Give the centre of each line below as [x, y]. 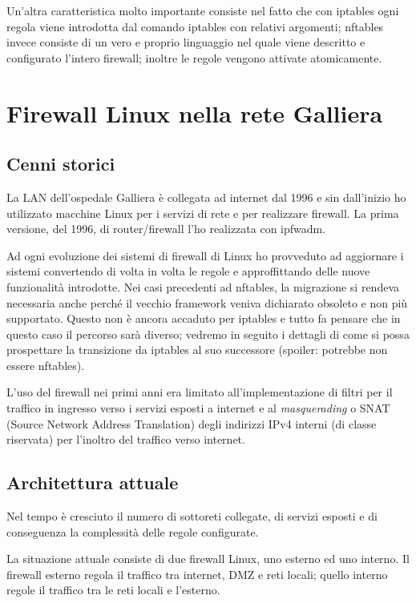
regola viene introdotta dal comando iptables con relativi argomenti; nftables [195, 26]
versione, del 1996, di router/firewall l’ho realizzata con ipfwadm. [166, 229]
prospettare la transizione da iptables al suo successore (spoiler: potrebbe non [197, 350]
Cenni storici [61, 164]
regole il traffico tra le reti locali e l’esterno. [113, 590]
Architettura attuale [93, 482]
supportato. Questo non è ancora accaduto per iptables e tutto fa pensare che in [204, 318]
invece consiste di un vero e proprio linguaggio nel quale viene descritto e [186, 42]
